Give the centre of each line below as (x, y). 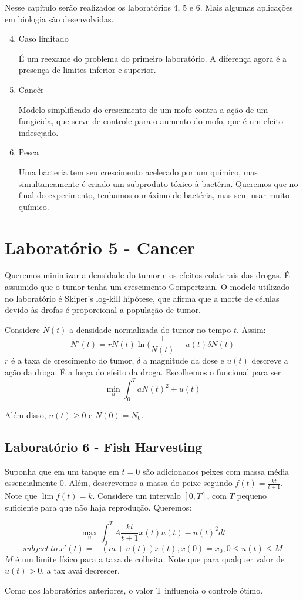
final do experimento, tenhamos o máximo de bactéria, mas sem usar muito (154, 195)
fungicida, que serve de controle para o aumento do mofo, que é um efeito (151, 121)
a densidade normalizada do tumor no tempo (150, 329)
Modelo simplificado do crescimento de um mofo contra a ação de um (143, 109)
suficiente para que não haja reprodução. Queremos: (98, 507)
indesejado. (38, 132)
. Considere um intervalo (137, 496)
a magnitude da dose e (184, 360)
